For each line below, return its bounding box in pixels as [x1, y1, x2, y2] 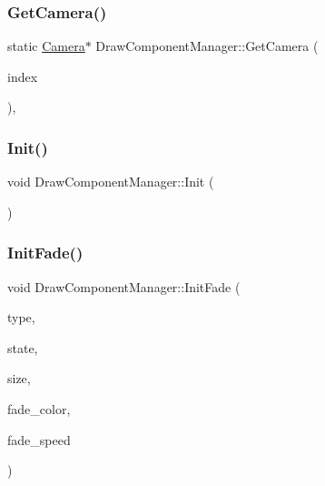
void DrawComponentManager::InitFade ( [7, 277, 241, 296]
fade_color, [7, 400, 71, 418]
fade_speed [7, 430, 71, 449]
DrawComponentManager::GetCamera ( [95, 36, 319, 56]
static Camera [7, 36, 85, 56]
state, [7, 338, 38, 357]
